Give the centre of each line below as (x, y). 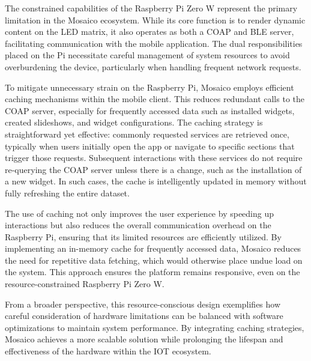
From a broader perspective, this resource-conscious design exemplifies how (143, 304)
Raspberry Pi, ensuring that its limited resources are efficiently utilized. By (143, 236)
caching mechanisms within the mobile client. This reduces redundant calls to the (155, 99)
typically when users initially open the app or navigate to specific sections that (150, 146)
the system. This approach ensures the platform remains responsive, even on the (152, 272)
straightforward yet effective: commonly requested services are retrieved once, (147, 134)
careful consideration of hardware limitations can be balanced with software (144, 316)
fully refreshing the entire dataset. (67, 193)
